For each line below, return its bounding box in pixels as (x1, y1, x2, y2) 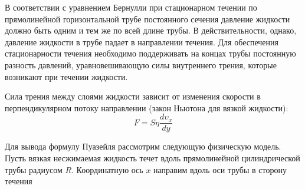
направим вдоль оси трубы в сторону (153, 163, 287, 175)
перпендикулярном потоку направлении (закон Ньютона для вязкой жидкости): (5, 101, 288, 114)
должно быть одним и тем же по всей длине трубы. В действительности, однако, (5, 24, 297, 37)
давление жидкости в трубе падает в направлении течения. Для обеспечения (5, 35, 278, 48)
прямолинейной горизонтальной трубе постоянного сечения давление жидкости (5, 12, 290, 25)
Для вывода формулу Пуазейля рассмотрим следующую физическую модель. (5, 140, 281, 152)
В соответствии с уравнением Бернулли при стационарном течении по (5, 1, 257, 13)
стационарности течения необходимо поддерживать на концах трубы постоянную (5, 47, 296, 59)
